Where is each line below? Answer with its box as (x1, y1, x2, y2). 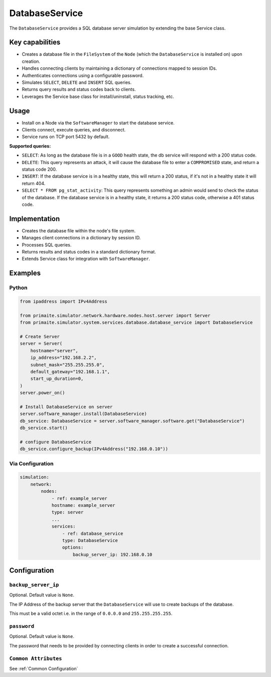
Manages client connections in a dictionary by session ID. (22, 235, 141, 241)
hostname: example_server (51, 502, 115, 508)
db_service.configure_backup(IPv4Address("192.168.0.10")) (20, 446, 168, 452)
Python (9, 284, 28, 291)
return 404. (22, 180, 46, 186)
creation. (22, 58, 40, 64)
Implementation (9, 214, 60, 223)
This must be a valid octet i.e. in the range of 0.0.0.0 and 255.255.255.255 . (9, 610, 173, 617)
